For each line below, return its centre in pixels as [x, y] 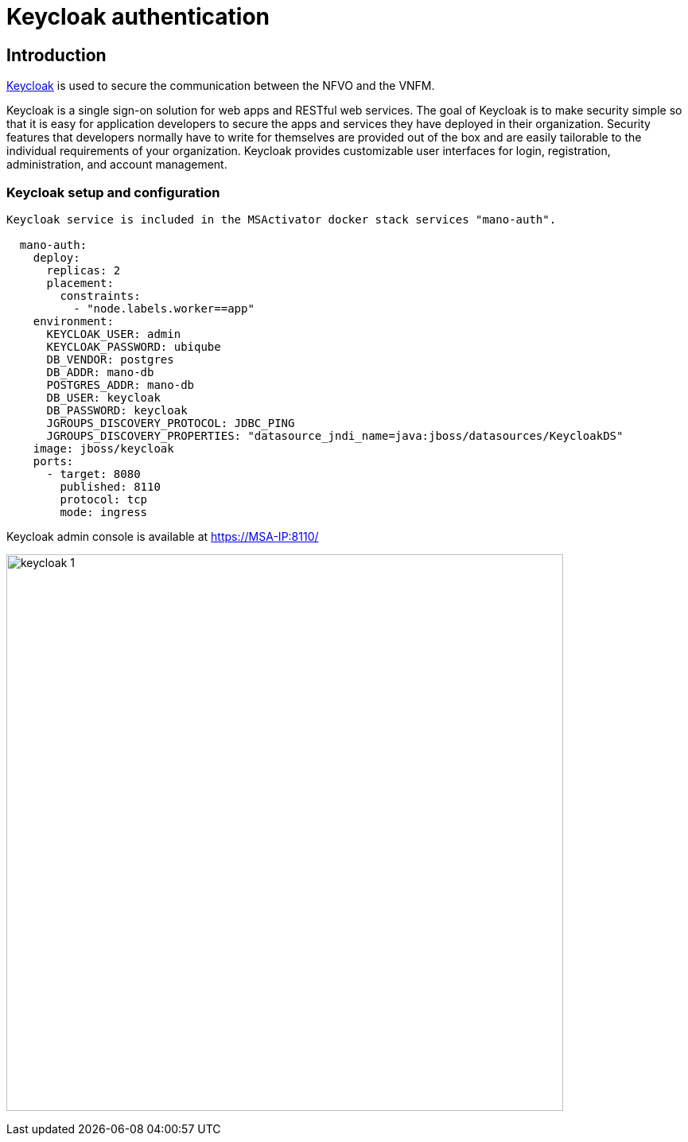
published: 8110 [110, 486]
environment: [73, 321]
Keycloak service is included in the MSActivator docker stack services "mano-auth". [282, 219]
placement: [80, 283]
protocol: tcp [104, 499]
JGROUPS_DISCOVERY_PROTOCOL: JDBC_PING [171, 423]
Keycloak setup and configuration [113, 192]
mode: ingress [104, 512]
